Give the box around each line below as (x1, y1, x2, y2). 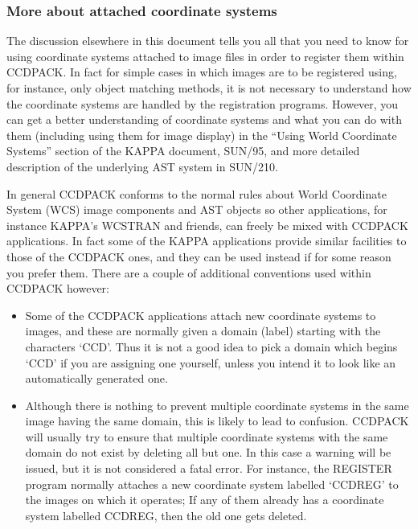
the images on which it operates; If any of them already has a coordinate (25, 491, 384, 508)
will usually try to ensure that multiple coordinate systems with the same (25, 428, 388, 445)
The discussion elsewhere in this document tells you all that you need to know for (6, 32, 409, 49)
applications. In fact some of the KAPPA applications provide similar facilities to (6, 232, 407, 249)
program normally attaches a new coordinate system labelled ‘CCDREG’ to (25, 475, 399, 492)
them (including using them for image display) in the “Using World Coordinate (6, 126, 397, 143)
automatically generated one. (25, 370, 168, 387)
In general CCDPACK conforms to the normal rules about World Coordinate (6, 185, 387, 202)
